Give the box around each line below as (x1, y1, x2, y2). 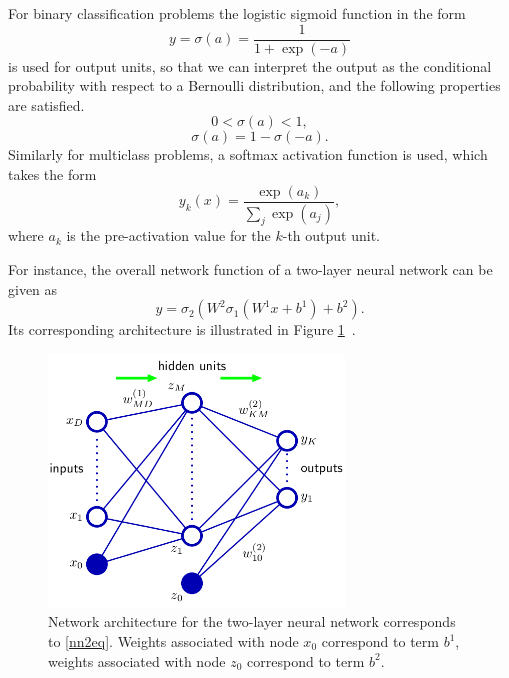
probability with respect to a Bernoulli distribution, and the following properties (8, 75, 501, 96)
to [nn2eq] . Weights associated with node (48, 631, 299, 651)
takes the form (8, 164, 97, 185)
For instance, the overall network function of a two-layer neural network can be (8, 258, 493, 279)
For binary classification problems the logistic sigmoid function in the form (8, 3, 466, 23)
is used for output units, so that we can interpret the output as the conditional (8, 55, 492, 76)
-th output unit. (282, 225, 380, 246)
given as (8, 278, 58, 299)
